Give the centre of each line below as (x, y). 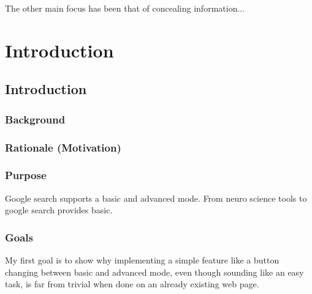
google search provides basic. (59, 210)
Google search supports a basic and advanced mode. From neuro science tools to (156, 198)
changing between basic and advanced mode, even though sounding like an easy (154, 272)
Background (35, 119)
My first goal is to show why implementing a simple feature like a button (142, 260)
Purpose (26, 175)
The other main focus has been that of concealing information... (125, 8)
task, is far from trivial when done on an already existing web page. (132, 284)
